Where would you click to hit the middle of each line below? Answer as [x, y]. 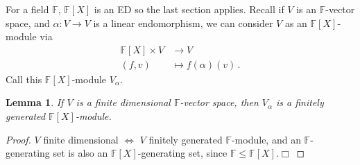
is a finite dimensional [123, 102]
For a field [27, 9]
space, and [28, 23]
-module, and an [266, 139]
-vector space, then [219, 102]
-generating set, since [182, 153]
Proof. [18, 139]
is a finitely [300, 102]
